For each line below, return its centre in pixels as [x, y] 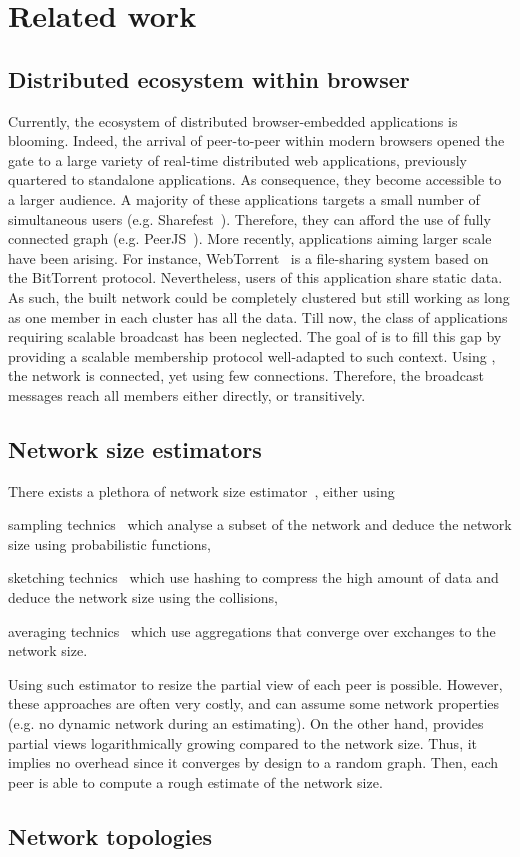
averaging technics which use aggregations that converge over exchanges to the [252, 630]
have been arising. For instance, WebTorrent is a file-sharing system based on [248, 257]
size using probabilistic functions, [109, 543]
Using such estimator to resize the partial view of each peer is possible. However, [255, 683]
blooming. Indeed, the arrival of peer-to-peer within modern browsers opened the [256, 140]
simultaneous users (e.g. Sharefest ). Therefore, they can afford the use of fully [249, 218]
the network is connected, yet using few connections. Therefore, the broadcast [246, 375]
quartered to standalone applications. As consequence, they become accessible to [255, 179]
